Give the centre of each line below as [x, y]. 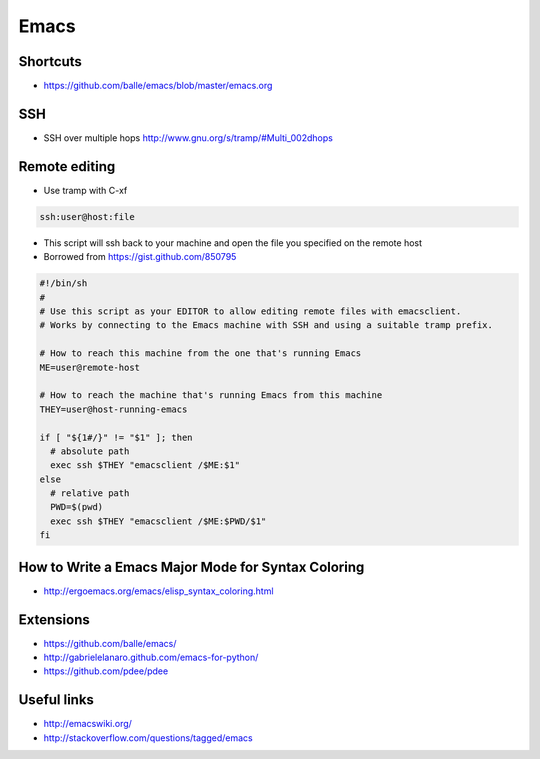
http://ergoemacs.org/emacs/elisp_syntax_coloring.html [158, 591]
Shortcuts [50, 61]
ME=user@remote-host [89, 367]
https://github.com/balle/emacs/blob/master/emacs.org [158, 86]
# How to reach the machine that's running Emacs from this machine [211, 395]
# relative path [90, 493]
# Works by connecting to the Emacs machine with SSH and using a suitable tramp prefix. [266, 325]
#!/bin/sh [63, 283]
